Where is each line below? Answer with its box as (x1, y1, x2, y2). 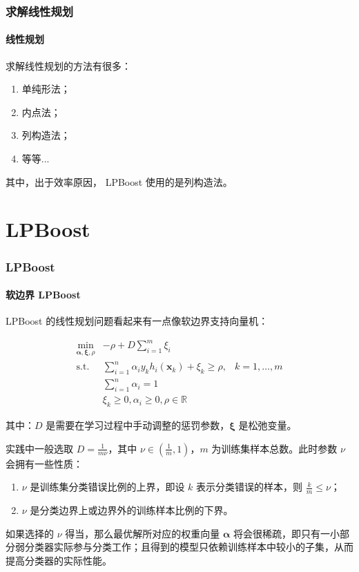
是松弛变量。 (238, 418, 297, 432)
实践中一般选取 (6, 441, 73, 455)
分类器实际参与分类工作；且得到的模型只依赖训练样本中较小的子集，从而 (24, 540, 353, 554)
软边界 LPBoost (6, 287, 81, 302)
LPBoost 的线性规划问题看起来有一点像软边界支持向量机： (6, 314, 269, 328)
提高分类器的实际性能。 (6, 553, 112, 567)
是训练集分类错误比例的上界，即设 (30, 479, 185, 494)
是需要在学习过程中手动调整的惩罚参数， (46, 418, 230, 432)
